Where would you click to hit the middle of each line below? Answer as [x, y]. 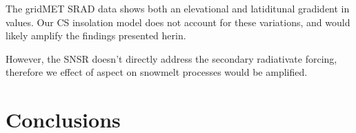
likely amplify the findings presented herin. [96, 35]
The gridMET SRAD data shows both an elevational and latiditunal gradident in [178, 8]
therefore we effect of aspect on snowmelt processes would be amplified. [157, 72]
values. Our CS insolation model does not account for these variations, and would [178, 22]
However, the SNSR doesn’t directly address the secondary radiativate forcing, [171, 58]
